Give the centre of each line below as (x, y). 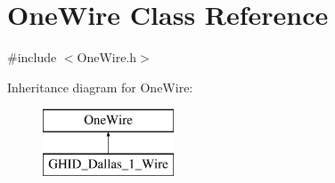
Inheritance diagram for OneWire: (100, 87)
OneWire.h (107, 57)
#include (32, 57)
